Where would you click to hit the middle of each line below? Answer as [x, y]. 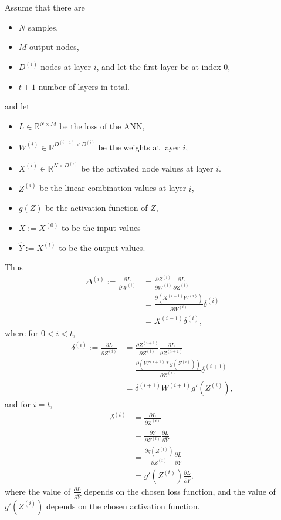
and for [18, 404]
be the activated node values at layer [147, 168]
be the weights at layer [139, 147]
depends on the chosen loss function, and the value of [180, 491]
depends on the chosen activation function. [123, 506]
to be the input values [101, 228]
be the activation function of [97, 208]
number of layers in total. [84, 86]
